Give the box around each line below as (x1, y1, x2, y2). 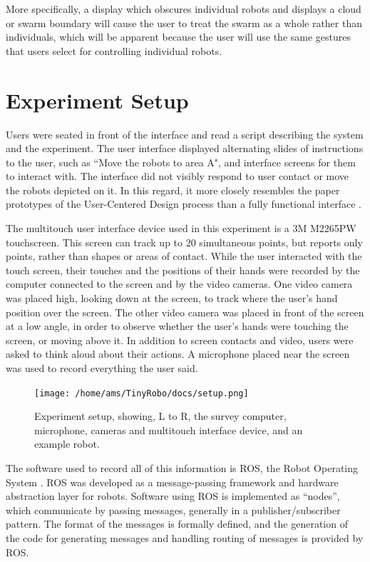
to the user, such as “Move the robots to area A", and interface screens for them (6, 154, 356, 169)
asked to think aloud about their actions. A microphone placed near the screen (6, 346, 350, 361)
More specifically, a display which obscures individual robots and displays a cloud (6, 1, 361, 16)
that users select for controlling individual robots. (6, 43, 222, 58)
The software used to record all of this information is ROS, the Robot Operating (6, 461, 359, 476)
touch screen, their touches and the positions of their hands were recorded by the (6, 262, 360, 277)
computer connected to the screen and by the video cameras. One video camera (6, 276, 353, 291)
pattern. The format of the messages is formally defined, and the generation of (6, 516, 348, 531)
